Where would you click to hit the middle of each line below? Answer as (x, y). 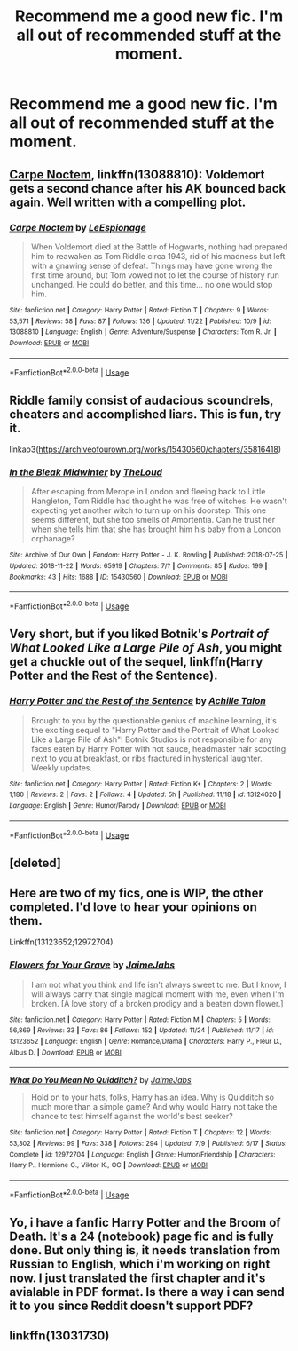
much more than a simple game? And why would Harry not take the (154, 1107)
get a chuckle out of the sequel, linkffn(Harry (136, 662)
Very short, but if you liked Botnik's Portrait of (139, 634)
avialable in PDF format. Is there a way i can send (147, 1292)
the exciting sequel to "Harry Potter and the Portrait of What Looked (155, 730)
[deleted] (35, 863)
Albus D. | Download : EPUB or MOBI (65, 1052)
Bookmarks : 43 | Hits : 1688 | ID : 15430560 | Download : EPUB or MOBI (118, 577)
